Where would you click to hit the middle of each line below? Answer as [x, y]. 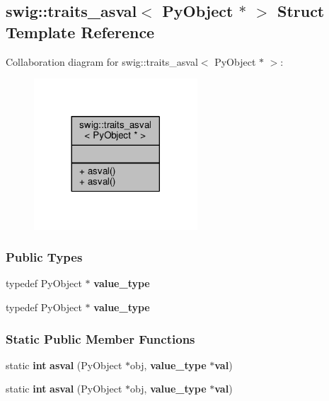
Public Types [44, 257]
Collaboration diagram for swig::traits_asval [102, 61]
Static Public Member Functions [100, 338]
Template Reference [80, 31]
